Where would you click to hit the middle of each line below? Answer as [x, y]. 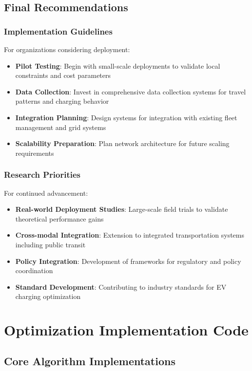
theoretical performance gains [59, 218]
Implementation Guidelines [58, 31]
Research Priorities [42, 175]
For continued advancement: [46, 193]
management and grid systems [61, 127]
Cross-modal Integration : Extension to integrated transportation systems [130, 235]
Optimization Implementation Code [126, 330]
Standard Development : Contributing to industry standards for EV [121, 287]
